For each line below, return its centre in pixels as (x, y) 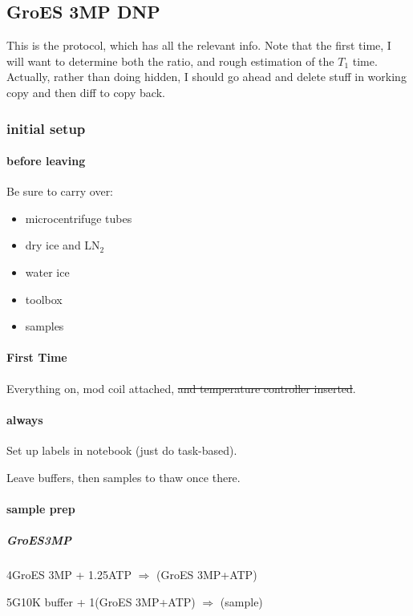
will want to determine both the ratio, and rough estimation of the (170, 61)
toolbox (44, 299)
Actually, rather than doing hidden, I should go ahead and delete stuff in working (206, 77)
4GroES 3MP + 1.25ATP (69, 574)
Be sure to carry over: (60, 191)
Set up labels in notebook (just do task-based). (122, 450)
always (25, 419)
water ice (47, 272)
